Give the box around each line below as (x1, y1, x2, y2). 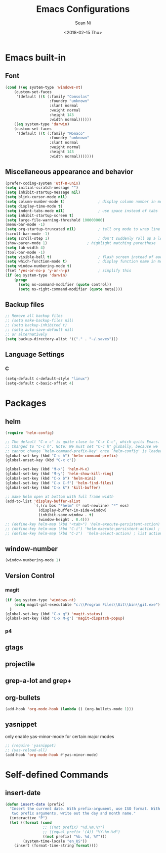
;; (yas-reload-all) (5, 747, 48, 752)
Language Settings (5, 350, 65, 359)
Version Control (5, 571, 55, 580)
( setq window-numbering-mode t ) (5, 264, 72, 268)
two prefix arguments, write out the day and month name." (11, 811, 136, 816)
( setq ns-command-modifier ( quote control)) (18, 282, 112, 287)
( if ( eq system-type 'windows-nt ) (5, 597, 77, 602)
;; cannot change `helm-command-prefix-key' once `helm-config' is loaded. (5, 448, 165, 454)
